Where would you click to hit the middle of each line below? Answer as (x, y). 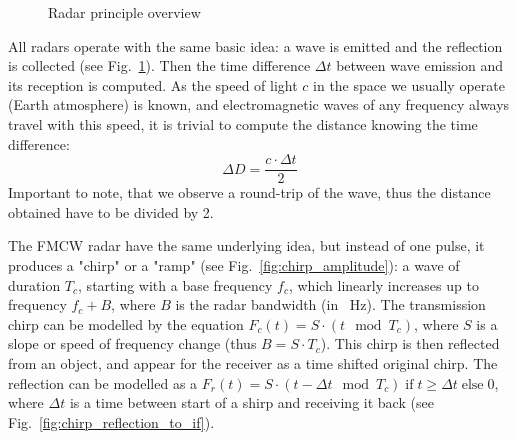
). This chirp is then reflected (410, 343)
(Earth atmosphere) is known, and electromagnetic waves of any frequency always (259, 104)
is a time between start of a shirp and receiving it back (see (251, 402)
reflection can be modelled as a (103, 382)
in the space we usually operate (409, 84)
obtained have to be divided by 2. (111, 211)
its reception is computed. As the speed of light (153, 84)
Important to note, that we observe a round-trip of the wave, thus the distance (249, 192)
